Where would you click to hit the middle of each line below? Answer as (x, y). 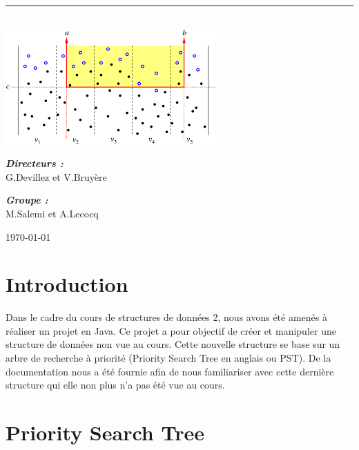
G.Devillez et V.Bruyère (56, 176)
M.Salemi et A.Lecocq (52, 213)
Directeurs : (35, 163)
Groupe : (27, 200)
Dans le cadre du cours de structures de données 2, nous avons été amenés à (167, 317)
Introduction (67, 284)
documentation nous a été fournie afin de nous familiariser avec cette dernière (170, 371)
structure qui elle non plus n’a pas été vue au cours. (115, 385)
